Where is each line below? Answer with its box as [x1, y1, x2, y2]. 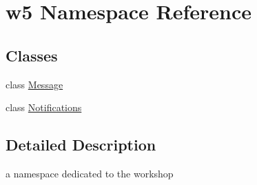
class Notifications [6, 100, 82, 115]
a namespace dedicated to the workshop [6, 166, 174, 180]
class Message [6, 77, 63, 91]
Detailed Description [6, 134, 156, 155]
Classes [6, 44, 58, 66]
